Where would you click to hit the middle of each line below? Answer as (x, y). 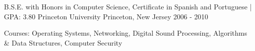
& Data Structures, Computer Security (63, 42)
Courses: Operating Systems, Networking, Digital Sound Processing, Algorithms (126, 33)
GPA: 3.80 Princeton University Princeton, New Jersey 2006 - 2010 (106, 16)
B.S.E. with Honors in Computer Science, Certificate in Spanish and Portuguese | (128, 6)
